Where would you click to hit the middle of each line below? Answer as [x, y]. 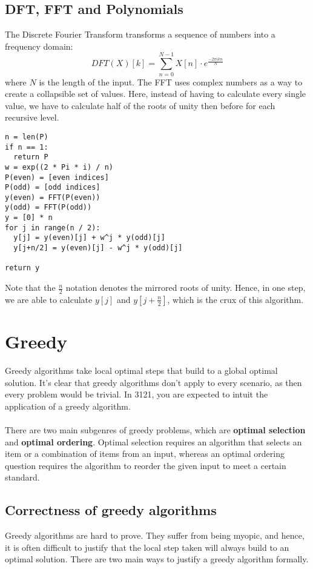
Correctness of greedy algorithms [111, 510]
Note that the [30, 288]
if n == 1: [27, 147]
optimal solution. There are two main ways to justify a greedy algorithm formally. [157, 559]
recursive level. [32, 117]
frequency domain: [39, 46]
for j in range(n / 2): [53, 228]
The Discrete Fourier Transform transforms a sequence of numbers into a [140, 34]
